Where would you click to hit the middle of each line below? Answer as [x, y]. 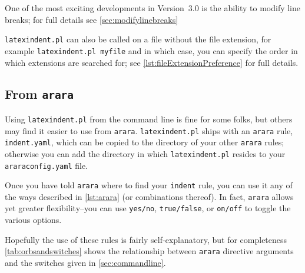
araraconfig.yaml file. [46, 165]
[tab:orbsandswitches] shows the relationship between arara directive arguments [149, 251]
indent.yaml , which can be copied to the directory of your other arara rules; [145, 142]
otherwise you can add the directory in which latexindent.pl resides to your [145, 153]
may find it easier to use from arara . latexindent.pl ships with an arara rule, [149, 130]
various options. [33, 220]
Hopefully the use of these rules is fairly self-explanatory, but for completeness [146, 239]
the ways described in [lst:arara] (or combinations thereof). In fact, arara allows [149, 196]
